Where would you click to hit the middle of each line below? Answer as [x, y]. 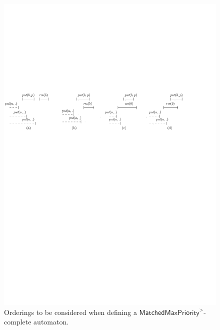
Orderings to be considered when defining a [70, 312]
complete [18, 322]
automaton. [51, 322]
